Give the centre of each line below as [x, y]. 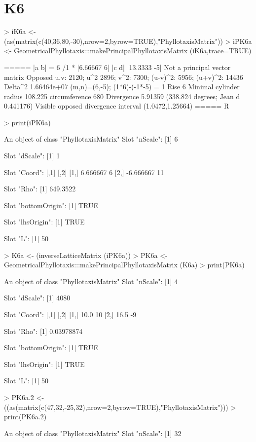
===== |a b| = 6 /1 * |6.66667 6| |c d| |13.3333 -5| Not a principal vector [117, 67]
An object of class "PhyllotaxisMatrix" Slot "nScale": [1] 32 [93, 433]
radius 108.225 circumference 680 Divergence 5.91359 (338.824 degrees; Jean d [122, 96]
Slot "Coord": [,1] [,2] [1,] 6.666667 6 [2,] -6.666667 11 [84, 172]
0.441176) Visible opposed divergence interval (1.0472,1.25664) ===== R [117, 106]
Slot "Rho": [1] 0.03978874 [43, 331]
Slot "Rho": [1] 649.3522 [40, 189]
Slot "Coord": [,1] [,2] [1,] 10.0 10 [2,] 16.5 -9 [70, 314]
